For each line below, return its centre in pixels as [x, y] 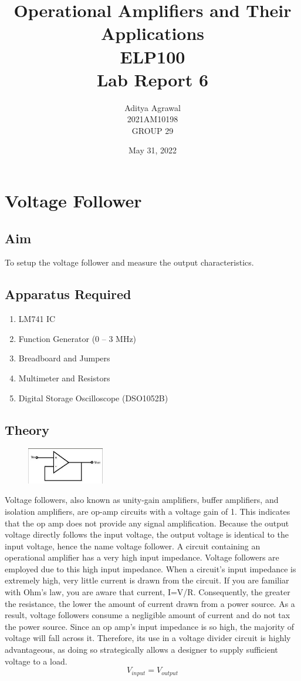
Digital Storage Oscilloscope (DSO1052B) [93, 397]
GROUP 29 [153, 130]
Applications [153, 33]
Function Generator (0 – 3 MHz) [77, 338]
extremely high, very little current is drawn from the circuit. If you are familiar [147, 580]
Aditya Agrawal [153, 107]
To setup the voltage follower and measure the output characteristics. [129, 262]
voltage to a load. [36, 661]
